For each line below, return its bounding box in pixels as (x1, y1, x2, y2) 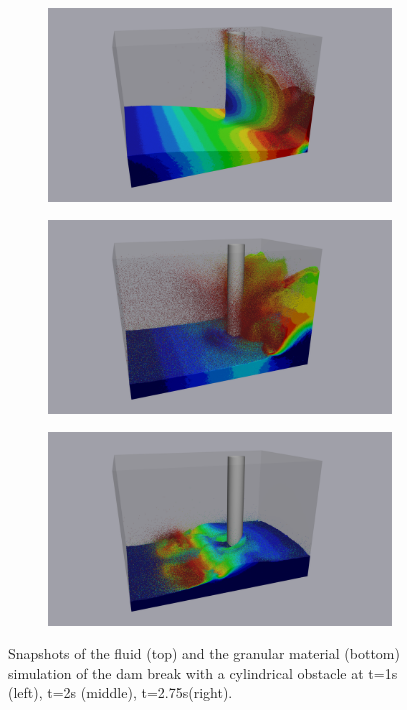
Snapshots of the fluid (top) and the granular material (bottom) (8, 643, 400, 664)
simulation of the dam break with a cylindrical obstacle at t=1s (8, 662, 398, 683)
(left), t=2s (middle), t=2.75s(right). (8, 682, 233, 703)
